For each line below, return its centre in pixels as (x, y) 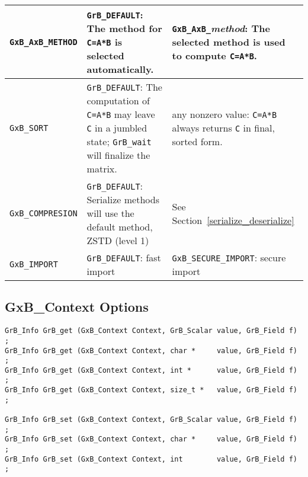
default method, (120, 227)
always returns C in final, (223, 128)
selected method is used (229, 42)
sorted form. (197, 141)
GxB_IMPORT (34, 264)
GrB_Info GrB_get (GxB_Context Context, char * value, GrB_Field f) (151, 350)
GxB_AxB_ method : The (221, 28)
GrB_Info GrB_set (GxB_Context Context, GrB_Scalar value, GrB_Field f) (151, 420)
